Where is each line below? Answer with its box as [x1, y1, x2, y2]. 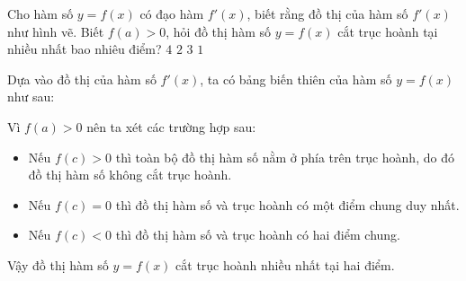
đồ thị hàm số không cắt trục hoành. [28, 165, 232, 184]
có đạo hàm [139, 4, 204, 22]
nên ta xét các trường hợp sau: [86, 117, 256, 136]
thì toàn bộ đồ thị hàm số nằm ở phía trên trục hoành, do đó [115, 147, 454, 166]
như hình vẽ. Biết [7, 22, 104, 40]
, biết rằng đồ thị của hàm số [246, 4, 408, 22]
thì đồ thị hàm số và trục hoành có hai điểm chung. [115, 225, 400, 244]
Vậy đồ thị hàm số [7, 255, 109, 274]
